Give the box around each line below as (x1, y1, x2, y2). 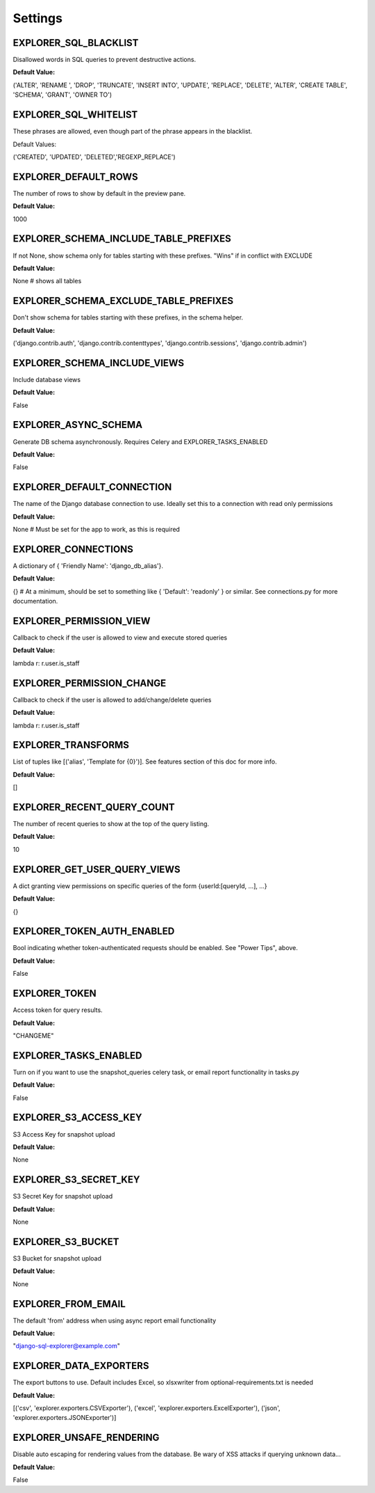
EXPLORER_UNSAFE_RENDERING (12, 1432, 160, 1444)
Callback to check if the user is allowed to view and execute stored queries (12, 633, 228, 642)
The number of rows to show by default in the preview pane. (12, 189, 186, 198)
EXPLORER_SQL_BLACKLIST (12, 37, 139, 49)
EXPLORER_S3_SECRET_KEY (12, 1174, 140, 1186)
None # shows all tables (12, 277, 82, 285)
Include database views (12, 375, 81, 384)
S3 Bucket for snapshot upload (12, 1254, 102, 1263)
